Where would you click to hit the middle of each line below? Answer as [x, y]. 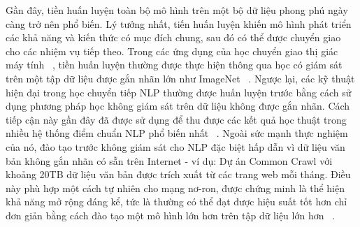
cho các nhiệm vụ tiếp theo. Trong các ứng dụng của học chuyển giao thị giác [172, 51]
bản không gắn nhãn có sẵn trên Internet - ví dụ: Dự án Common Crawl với [169, 160]
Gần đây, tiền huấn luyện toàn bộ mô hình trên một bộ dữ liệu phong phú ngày [177, 10]
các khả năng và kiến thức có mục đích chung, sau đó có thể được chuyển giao [173, 37]
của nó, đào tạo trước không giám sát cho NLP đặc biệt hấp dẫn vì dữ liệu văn [175, 146]
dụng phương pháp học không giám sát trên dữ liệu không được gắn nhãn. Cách [178, 106]
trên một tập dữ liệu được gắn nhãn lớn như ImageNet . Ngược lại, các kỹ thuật [180, 78]
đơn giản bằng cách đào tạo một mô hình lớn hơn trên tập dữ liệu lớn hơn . [171, 215]
